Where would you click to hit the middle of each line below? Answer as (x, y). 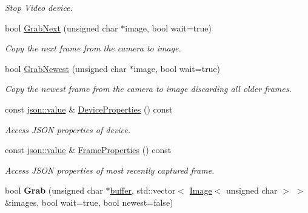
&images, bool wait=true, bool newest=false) (89, 202)
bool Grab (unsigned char (54, 190)
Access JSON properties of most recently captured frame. (110, 170)
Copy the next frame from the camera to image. (93, 48)
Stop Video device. (39, 7)
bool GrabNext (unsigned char (62, 28)
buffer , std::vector (143, 190)
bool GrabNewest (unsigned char (66, 68)
